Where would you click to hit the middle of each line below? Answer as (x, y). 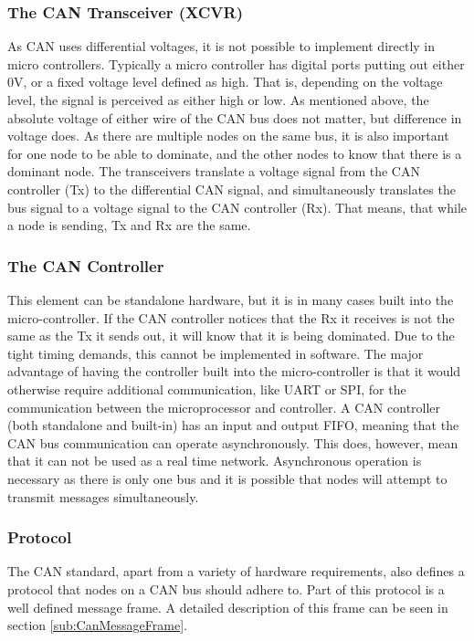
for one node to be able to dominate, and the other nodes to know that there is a (235, 153)
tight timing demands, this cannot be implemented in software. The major (216, 353)
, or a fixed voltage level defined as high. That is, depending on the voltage (233, 82)
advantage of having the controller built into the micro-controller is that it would (234, 371)
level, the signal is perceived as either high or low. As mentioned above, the (218, 100)
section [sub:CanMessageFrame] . (97, 625)
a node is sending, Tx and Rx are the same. (129, 225)
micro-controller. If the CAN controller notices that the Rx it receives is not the (231, 317)
